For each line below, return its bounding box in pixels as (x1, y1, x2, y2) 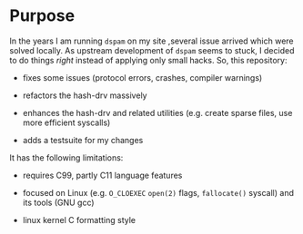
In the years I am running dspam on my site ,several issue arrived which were (9, 35, 294, 46)
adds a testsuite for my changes (22, 134, 144, 145)
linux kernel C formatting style (22, 214, 136, 225)
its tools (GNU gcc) (22, 197, 95, 208)
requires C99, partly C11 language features (22, 170, 183, 180)
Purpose (9, 5, 76, 26)
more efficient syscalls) (22, 117, 111, 128)
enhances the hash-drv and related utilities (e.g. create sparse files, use (22, 107, 293, 118)
